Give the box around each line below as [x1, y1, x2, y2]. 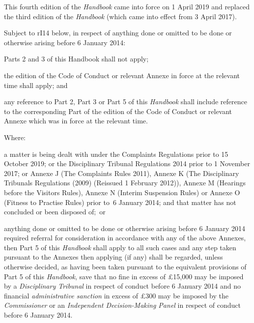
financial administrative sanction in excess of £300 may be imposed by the [4, 290, 228, 300]
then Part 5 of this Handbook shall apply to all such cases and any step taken [4, 242, 236, 252]
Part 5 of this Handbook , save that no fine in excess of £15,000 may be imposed [4, 271, 244, 281]
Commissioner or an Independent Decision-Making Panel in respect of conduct [4, 300, 241, 310]
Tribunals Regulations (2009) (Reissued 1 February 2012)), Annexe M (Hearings [4, 177, 246, 188]
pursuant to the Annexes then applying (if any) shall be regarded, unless [4, 252, 223, 262]
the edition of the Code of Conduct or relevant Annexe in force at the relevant [4, 70, 240, 80]
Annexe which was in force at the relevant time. [4, 116, 148, 126]
